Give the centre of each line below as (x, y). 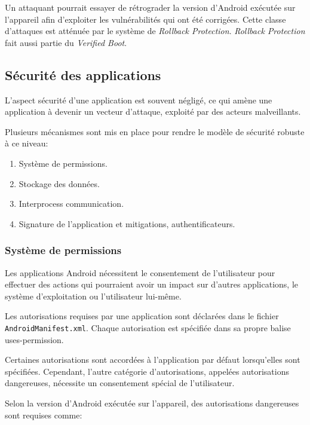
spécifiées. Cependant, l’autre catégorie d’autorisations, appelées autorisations (147, 371)
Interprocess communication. (71, 204)
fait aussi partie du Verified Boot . (66, 42)
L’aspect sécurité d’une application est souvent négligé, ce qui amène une (139, 100)
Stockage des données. (59, 183)
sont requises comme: (44, 415)
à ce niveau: (27, 143)
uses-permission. (34, 339)
